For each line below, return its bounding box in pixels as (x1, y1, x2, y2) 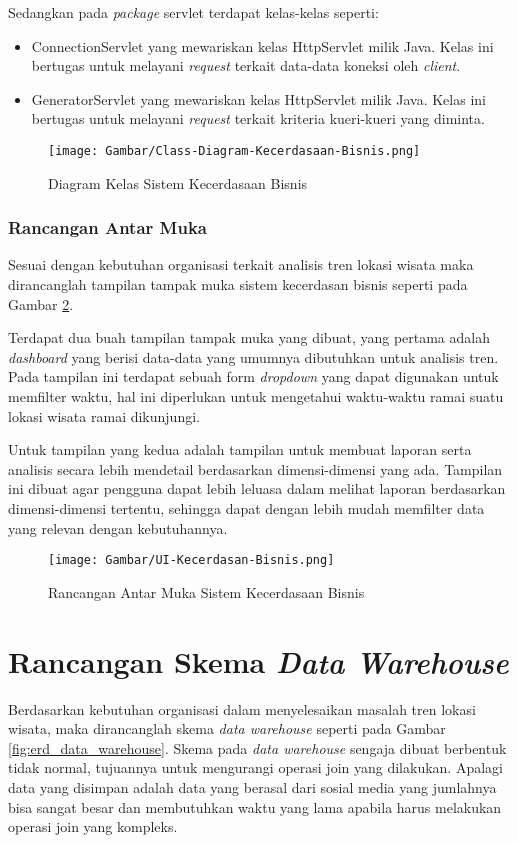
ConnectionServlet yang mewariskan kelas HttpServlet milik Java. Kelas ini (31, 35, 494, 56)
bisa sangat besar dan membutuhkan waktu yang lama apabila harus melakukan (8, 796, 502, 817)
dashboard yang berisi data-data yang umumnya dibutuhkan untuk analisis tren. (8, 346, 499, 367)
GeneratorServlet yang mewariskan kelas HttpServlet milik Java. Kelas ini (31, 88, 486, 109)
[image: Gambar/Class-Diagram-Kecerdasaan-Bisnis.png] (48, 143, 421, 158)
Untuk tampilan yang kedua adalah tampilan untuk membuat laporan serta (8, 439, 472, 460)
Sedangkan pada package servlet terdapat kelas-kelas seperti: (8, 2, 379, 22)
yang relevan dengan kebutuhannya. (8, 517, 228, 538)
